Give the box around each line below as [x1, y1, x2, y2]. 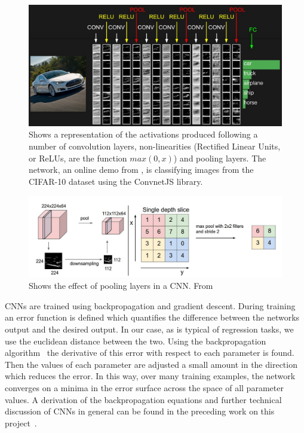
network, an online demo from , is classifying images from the [29, 163, 254, 176]
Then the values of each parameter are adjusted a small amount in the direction [5, 358, 297, 370]
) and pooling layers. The [173, 151, 266, 164]
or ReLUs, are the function [29, 151, 127, 164]
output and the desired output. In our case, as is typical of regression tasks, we [5, 323, 294, 336]
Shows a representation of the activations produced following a [29, 128, 258, 141]
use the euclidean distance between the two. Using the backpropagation [5, 334, 266, 347]
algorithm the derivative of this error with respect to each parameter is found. [5, 346, 294, 359]
